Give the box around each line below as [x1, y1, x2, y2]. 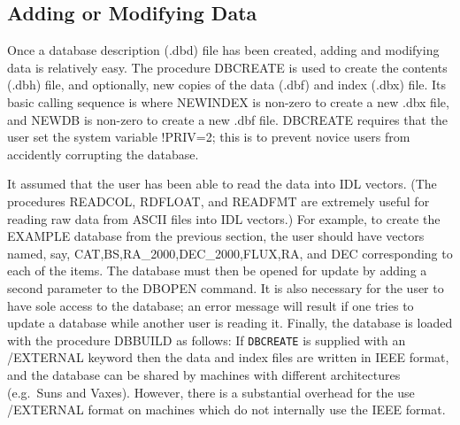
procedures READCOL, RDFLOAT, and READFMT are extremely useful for [7, 191, 430, 210]
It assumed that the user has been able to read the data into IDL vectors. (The [7, 174, 437, 193]
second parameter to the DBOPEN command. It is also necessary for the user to [7, 278, 444, 297]
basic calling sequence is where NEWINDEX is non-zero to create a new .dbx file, [7, 92, 449, 111]
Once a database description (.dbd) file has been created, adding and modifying [7, 41, 440, 59]
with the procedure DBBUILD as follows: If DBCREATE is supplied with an [7, 330, 406, 349]
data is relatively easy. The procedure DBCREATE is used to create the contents [7, 58, 448, 76]
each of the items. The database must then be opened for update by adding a [7, 261, 427, 280]
